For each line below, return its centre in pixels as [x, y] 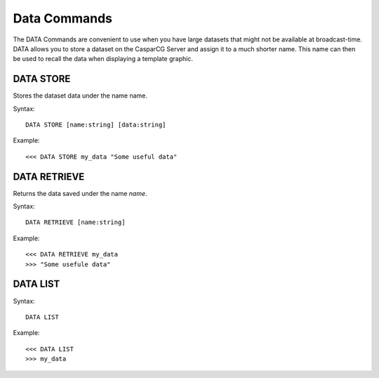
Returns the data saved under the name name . [80, 193]
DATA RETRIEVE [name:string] [75, 222]
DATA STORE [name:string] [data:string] [96, 125]
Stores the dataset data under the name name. [80, 96]
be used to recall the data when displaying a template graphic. [103, 59]
